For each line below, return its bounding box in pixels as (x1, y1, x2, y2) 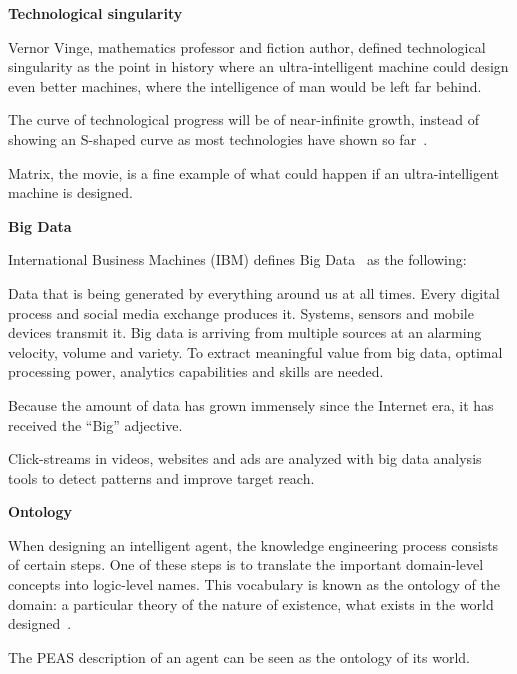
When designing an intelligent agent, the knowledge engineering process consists (8, 534, 499, 555)
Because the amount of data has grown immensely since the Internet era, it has (8, 394, 494, 415)
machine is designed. (8, 182, 133, 203)
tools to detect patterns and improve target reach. (8, 467, 315, 488)
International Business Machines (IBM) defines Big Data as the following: (8, 249, 467, 270)
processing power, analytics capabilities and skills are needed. (8, 361, 384, 382)
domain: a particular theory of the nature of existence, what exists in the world (8, 593, 494, 614)
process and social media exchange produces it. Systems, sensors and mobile (8, 302, 474, 323)
